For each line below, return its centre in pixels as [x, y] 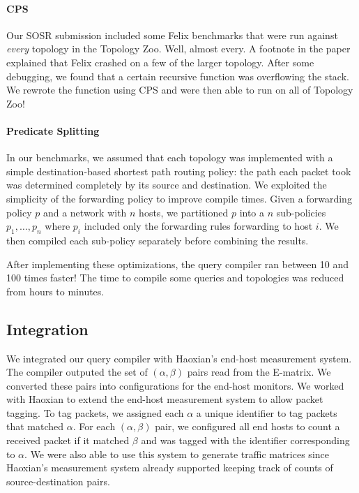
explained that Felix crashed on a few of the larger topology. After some [160, 62]
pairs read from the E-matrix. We [259, 372]
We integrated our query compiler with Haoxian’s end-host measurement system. [179, 358]
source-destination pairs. [58, 481]
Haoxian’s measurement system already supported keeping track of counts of [170, 468]
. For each [94, 426]
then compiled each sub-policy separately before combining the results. [158, 240]
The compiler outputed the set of [77, 372]
